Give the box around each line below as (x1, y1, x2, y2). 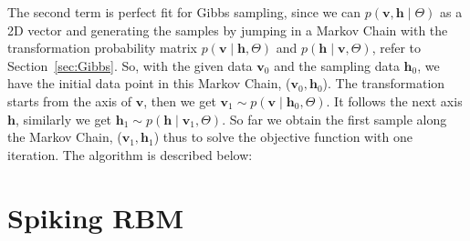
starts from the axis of (7, 91, 132, 110)
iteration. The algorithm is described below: (7, 145, 253, 164)
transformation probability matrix (7, 38, 197, 57)
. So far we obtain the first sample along (222, 109, 447, 128)
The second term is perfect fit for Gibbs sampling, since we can (7, 3, 361, 21)
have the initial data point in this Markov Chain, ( (7, 74, 291, 93)
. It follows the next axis (326, 91, 463, 110)
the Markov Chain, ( (7, 127, 122, 146)
